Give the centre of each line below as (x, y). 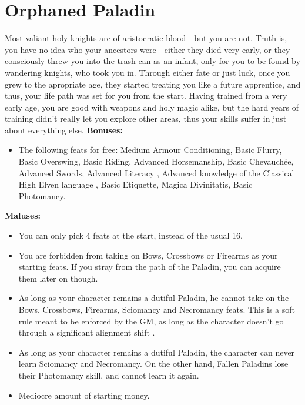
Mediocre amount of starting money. (84, 395)
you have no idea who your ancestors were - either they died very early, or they (148, 49)
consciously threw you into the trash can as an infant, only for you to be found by (152, 61)
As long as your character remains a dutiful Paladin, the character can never (157, 352)
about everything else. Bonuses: (64, 130)
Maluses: (23, 215)
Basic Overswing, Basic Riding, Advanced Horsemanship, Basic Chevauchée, (156, 161)
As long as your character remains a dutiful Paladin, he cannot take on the (154, 298)
